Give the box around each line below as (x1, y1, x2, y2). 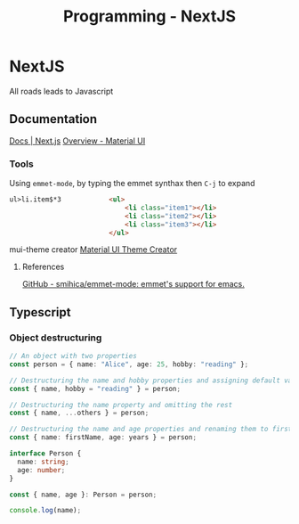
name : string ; (17, 457, 69, 466)
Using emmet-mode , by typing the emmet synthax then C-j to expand (9, 178, 255, 189)
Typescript (9, 305, 71, 320)
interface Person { (9, 449, 82, 458)
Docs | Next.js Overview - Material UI (9, 135, 146, 146)
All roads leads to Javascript (9, 86, 114, 96)
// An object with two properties (9, 352, 138, 361)
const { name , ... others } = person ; (9, 408, 149, 418)
